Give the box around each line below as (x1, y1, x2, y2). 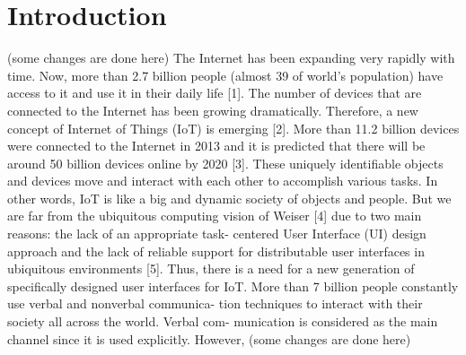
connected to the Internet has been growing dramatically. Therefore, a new (7, 100, 418, 119)
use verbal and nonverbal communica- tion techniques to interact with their (7, 294, 423, 313)
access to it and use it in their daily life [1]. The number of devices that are (7, 83, 422, 102)
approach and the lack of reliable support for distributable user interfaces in (7, 241, 425, 260)
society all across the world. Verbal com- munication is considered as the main (7, 312, 438, 331)
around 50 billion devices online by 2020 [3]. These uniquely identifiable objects (7, 153, 444, 172)
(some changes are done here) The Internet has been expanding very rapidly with (7, 48, 455, 67)
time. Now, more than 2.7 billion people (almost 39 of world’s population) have (7, 65, 444, 84)
